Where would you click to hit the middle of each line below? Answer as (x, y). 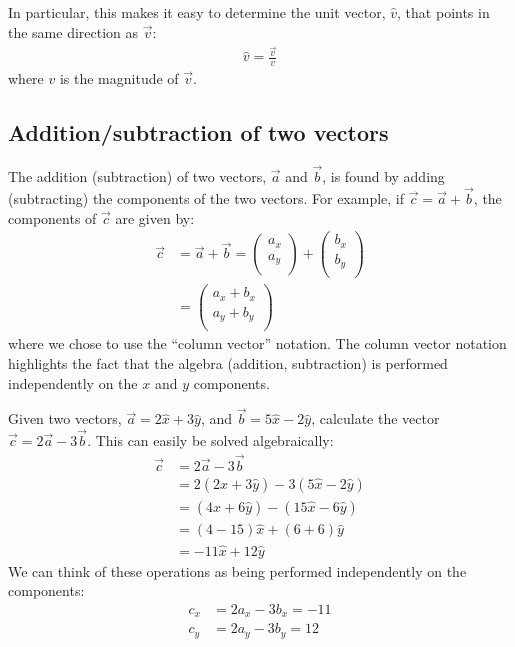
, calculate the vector (375, 418)
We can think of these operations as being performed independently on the (237, 570)
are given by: (155, 217)
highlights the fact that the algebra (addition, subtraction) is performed (228, 362)
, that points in (443, 12)
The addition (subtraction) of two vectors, (137, 176)
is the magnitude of (119, 78)
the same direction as (73, 31)
